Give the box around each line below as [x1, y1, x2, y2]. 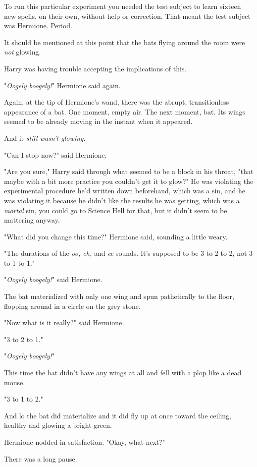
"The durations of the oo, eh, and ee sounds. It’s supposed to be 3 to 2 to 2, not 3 [4, 248, 253, 258]
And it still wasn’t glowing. [4, 132, 86, 143]
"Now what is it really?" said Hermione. [4, 317, 124, 328]
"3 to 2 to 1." [4, 334, 43, 344]
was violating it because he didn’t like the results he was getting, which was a [4, 195, 240, 205]
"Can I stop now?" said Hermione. [4, 149, 107, 160]
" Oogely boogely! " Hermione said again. [4, 80, 121, 90]
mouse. [4, 377, 25, 387]
